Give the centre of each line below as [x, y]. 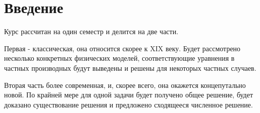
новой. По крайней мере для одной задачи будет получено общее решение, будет [129, 95]
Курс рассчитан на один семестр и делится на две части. [91, 31]
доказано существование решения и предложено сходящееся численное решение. [128, 104]
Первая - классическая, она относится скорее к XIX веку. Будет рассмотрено [122, 48]
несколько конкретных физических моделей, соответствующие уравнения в [119, 58]
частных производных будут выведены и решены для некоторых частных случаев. [130, 68]
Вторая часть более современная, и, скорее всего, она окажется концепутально [125, 85]
